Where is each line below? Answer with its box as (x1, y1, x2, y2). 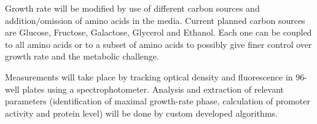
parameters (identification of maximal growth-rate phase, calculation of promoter (5, 95, 311, 107)
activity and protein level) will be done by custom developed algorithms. (5, 106, 278, 119)
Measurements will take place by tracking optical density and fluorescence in (5, 70, 293, 83)
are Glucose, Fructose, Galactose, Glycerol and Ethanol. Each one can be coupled (5, 26, 312, 39)
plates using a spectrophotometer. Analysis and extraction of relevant (22, 82, 284, 95)
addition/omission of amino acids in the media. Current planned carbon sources (5, 14, 305, 26)
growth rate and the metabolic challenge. (5, 50, 159, 63)
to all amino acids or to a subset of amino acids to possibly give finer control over (5, 37, 312, 50)
